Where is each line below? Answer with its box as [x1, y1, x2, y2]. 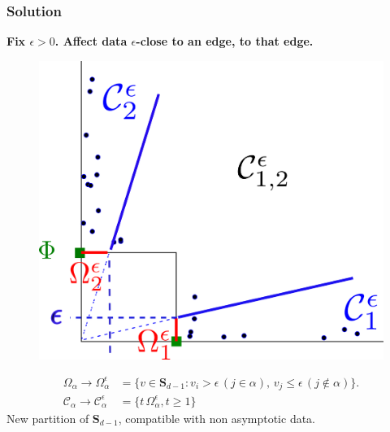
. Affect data [54, 33, 128, 50]
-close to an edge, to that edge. [136, 33, 314, 50]
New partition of [6, 409, 89, 426]
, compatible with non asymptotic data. [118, 409, 316, 426]
